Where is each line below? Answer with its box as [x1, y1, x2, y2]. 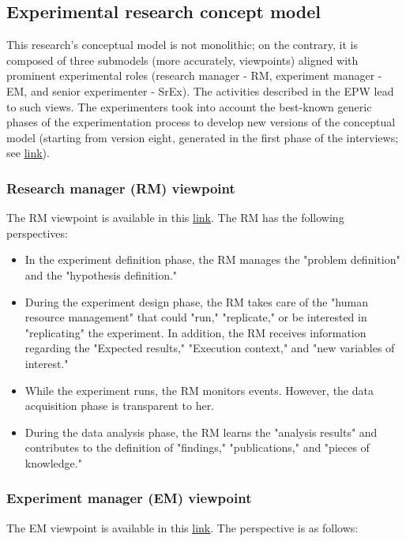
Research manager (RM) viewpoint [6, 178, 235, 197]
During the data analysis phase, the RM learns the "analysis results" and [24, 423, 378, 440]
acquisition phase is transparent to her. [24, 397, 215, 414]
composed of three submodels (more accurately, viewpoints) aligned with [6, 51, 359, 68]
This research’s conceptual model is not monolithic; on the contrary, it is [6, 36, 359, 53]
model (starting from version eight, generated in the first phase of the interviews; [6, 129, 399, 145]
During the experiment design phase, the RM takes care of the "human [24, 293, 368, 310]
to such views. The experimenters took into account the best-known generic [6, 98, 372, 115]
